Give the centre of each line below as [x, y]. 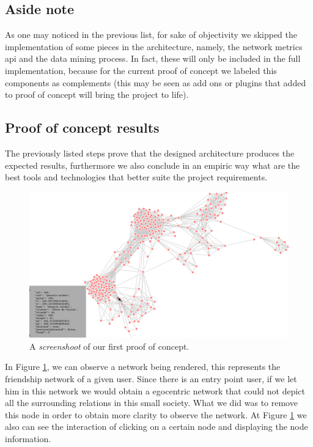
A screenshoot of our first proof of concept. [109, 346]
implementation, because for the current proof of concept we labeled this [141, 70]
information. [28, 438]
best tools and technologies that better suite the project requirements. [136, 177]
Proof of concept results [82, 127]
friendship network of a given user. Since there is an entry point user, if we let [151, 379]
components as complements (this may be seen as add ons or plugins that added [156, 82]
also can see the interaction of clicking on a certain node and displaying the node [156, 427]
